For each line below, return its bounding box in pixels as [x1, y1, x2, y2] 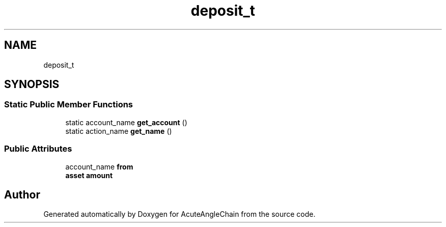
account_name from [65, 162, 133, 171]
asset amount [65, 171, 113, 180]
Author [4, 188, 40, 201]
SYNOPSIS [4, 78, 60, 91]
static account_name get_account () [65, 118, 187, 127]
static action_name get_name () [65, 126, 172, 135]
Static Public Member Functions [4, 99, 133, 110]
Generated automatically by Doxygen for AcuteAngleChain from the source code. [43, 210, 316, 219]
